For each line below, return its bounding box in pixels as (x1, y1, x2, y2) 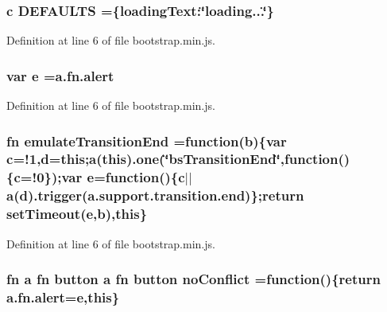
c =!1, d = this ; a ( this (6, 149, 127, 169)
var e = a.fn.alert (6, 65, 114, 85)
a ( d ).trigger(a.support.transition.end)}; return (6, 185, 304, 205)
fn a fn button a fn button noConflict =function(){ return (6, 269, 381, 289)
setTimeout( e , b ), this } (6, 204, 148, 224)
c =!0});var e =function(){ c (14, 167, 185, 187)
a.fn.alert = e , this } (6, 287, 120, 307)
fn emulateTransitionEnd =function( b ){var (6, 131, 287, 150)
